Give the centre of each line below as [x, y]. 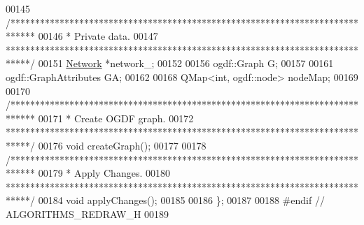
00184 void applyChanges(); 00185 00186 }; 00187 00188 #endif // [181, 200]
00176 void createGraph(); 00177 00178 [122, 145]
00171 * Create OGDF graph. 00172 [116, 118]
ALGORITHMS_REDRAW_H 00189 [87, 213]
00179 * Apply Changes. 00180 [104, 173]
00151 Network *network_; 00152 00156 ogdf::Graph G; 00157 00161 [186, 63]
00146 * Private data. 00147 [98, 36]
